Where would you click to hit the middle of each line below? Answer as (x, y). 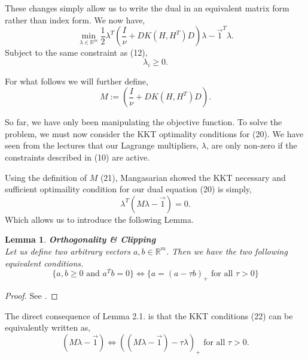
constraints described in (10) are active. (77, 157)
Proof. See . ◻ (31, 295)
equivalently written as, (48, 327)
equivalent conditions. (44, 263)
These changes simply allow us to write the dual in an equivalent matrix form (147, 8)
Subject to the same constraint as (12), (76, 52)
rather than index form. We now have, (75, 19)
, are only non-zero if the (252, 145)
